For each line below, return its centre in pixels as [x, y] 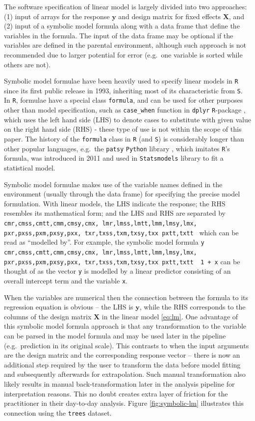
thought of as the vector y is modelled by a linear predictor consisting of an [117, 271]
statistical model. [30, 167]
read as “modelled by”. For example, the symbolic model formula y [104, 242]
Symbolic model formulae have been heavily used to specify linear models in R [121, 81]
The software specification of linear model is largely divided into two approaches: [126, 6]
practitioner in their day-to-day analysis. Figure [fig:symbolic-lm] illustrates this [124, 403]
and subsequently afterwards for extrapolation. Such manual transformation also [125, 374]
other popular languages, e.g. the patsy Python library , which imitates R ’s [117, 148]
